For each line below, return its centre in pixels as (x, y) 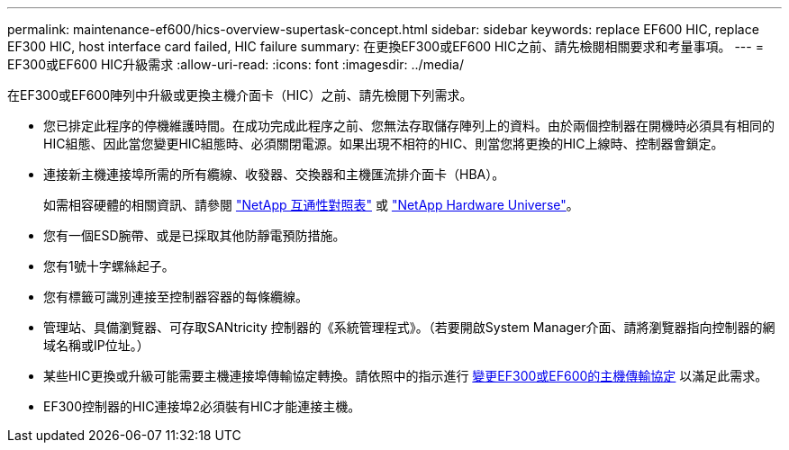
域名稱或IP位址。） (96, 345)
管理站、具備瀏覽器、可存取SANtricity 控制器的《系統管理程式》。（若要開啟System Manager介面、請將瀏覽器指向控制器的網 (409, 327)
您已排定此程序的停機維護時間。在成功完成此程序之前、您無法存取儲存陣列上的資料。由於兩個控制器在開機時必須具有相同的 (409, 126)
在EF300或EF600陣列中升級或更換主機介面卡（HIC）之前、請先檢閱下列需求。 (240, 95)
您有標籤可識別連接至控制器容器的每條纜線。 (176, 297)
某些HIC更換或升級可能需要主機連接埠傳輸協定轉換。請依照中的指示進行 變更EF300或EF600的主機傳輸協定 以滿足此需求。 (406, 376)
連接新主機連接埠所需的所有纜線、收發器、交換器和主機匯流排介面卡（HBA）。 (274, 174)
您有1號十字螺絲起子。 (109, 266)
